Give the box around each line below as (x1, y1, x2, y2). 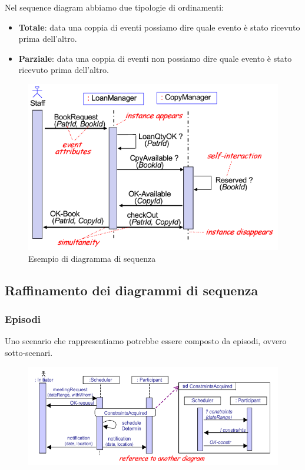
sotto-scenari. (5, 346, 53, 358)
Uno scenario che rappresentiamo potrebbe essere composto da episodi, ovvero (5, 335, 287, 347)
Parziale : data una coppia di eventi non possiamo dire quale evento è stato (18, 52, 292, 64)
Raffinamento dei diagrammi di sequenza (5, 281, 258, 299)
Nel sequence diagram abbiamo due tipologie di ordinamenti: (5, 1, 224, 13)
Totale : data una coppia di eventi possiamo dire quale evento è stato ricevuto (18, 21, 300, 33)
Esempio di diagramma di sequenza (28, 252, 156, 264)
